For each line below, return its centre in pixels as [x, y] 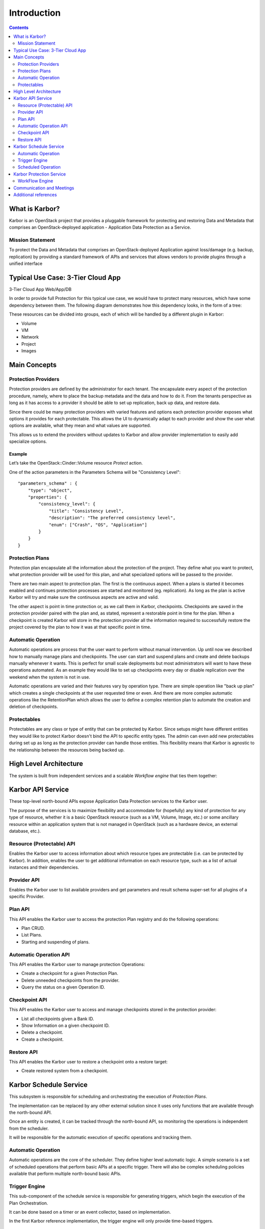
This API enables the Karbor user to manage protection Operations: [77, 964]
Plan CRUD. [33, 928]
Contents [19, 28]
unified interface [26, 263]
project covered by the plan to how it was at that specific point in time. [80, 627]
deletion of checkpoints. [34, 707]
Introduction [35, 13]
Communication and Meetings [44, 188]
